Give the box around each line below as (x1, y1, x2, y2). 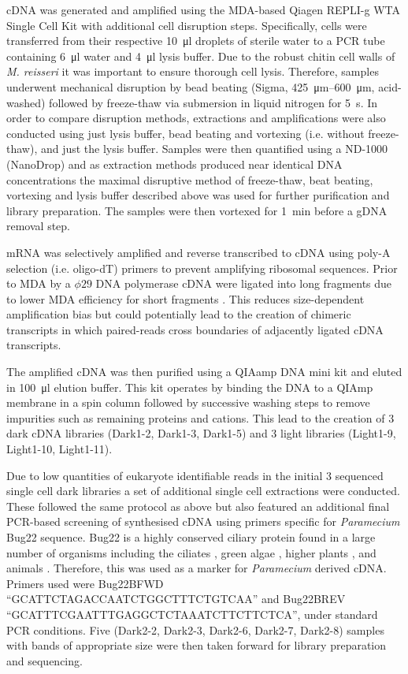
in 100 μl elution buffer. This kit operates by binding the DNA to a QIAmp (6, 378, 373, 395)
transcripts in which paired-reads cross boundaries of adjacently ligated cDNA (6, 321, 384, 337)
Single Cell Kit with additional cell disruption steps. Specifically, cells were (6, 17, 367, 33)
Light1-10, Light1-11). (6, 441, 113, 457)
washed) (6, 94, 46, 110)
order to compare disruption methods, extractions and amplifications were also (6, 110, 386, 126)
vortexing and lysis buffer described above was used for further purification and (6, 187, 390, 203)
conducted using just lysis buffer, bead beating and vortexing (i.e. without (6, 125, 365, 141)
